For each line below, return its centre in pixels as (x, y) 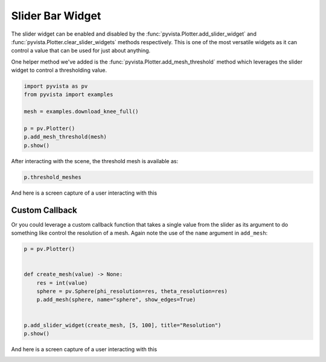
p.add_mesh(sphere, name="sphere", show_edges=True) (116, 300)
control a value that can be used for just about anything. (81, 51)
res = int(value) (62, 283)
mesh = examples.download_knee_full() (81, 112)
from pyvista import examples (69, 95)
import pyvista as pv (56, 86)
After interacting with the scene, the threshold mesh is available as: (94, 161)
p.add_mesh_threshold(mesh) (65, 137)
